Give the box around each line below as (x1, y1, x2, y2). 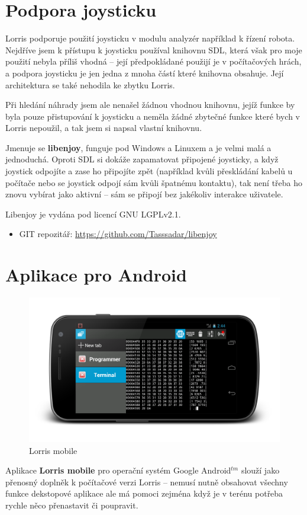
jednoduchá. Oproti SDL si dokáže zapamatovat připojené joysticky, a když (5, 153, 279, 165)
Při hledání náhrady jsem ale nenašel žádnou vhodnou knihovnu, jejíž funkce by (5, 98, 295, 111)
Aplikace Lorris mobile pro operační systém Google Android (5, 464, 231, 476)
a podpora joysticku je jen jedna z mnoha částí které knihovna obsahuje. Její (5, 66, 284, 79)
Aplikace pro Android (5, 263, 187, 287)
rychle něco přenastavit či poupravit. (5, 499, 138, 511)
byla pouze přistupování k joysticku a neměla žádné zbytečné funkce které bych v (5, 110, 300, 122)
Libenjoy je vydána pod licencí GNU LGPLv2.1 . (5, 207, 181, 220)
